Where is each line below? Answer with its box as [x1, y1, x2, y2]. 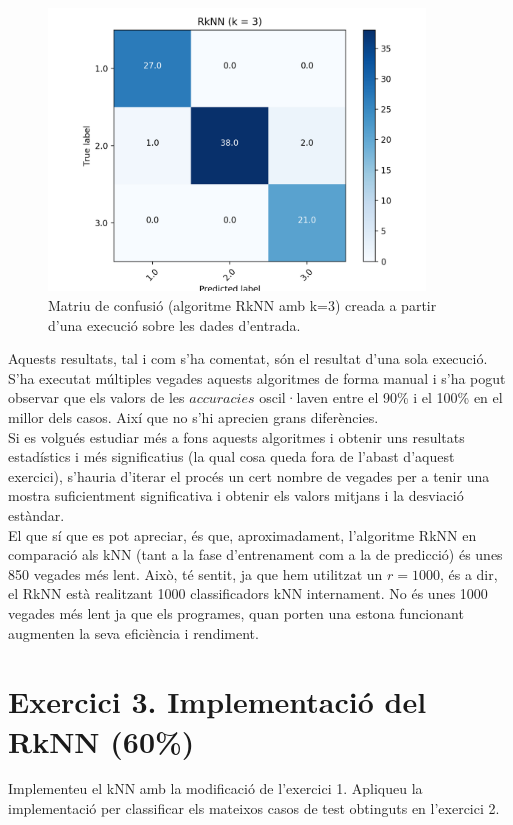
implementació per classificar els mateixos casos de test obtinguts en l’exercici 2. [8, 798, 500, 819]
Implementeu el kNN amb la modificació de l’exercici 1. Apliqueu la [8, 778, 423, 799]
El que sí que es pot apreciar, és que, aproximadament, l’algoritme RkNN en [8, 524, 477, 545]
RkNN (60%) [8, 720, 195, 761]
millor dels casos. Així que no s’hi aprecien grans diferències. [8, 407, 379, 428]
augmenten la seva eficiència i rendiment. [8, 622, 259, 643]
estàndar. [8, 504, 65, 525]
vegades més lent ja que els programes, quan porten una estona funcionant [8, 602, 464, 623]
